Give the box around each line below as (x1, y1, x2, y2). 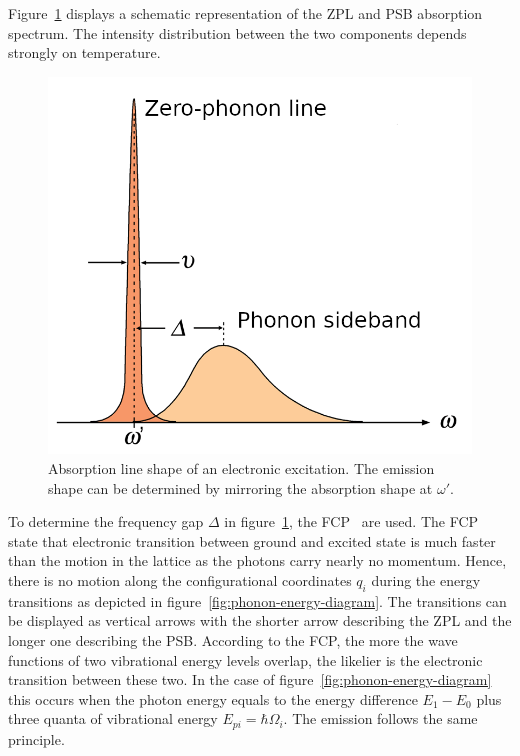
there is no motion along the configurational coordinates (8, 570, 352, 590)
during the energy (371, 570, 481, 590)
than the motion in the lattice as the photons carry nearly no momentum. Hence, (8, 550, 507, 571)
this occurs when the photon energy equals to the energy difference (8, 688, 418, 709)
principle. (8, 728, 65, 749)
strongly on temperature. (8, 42, 161, 63)
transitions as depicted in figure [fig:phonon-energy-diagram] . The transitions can (8, 590, 507, 611)
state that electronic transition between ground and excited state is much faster (8, 530, 496, 551)
